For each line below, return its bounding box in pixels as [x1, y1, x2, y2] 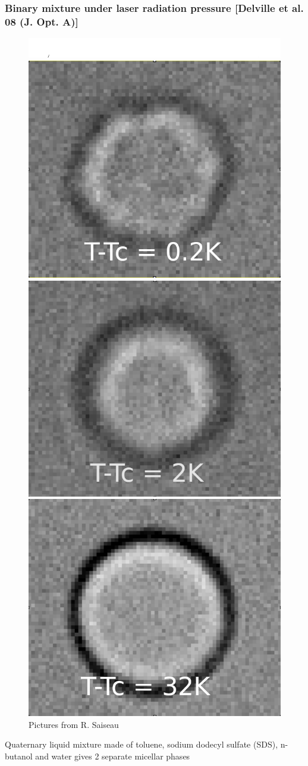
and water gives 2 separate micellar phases [35, 749, 190, 762]
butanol [5, 749, 33, 762]
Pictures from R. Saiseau [29, 718, 119, 730]
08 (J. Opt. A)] [5, 14, 78, 29]
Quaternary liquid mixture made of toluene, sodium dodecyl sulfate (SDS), [5, 738, 278, 751]
